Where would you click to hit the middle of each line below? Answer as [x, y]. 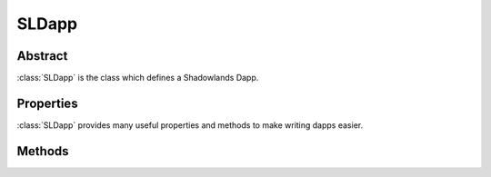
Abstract [42, 56]
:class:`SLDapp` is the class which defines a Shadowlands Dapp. [138, 78]
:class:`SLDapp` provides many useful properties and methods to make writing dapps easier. [190, 125]
